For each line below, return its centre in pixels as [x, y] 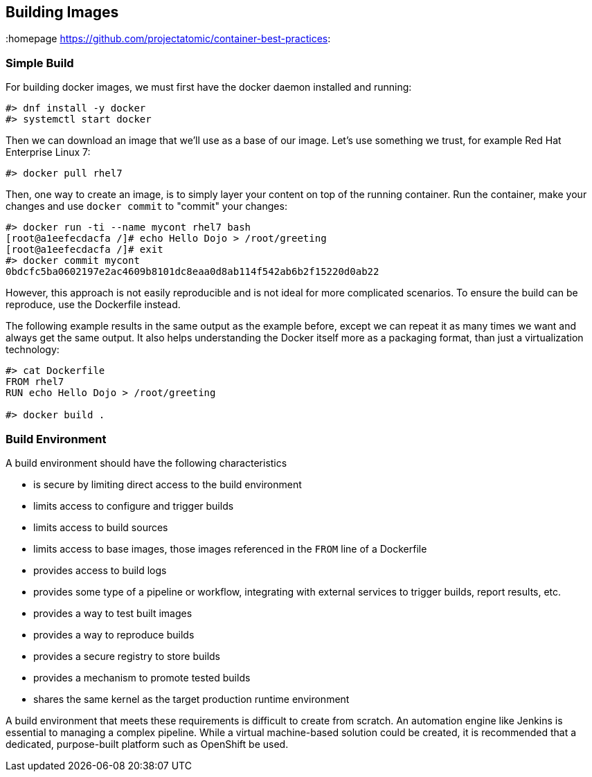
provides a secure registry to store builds [127, 656]
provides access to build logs [100, 570]
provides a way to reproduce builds [114, 634]
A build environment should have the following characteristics [146, 463]
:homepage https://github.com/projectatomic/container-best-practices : [168, 39]
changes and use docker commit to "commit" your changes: [146, 206]
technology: [33, 350]
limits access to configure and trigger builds [134, 506]
